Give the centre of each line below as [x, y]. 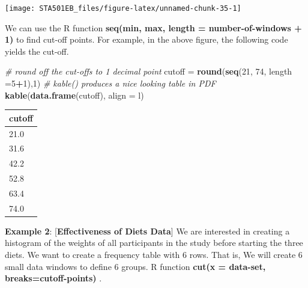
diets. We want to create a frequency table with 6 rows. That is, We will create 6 [154, 255]
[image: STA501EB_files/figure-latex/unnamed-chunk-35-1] [123, 8]
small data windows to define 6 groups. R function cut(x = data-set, [135, 266]
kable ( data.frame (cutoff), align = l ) [74, 95]
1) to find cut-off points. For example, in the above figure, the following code [146, 39]
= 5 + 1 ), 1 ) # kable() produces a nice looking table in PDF [110, 83]
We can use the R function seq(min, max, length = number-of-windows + [153, 27]
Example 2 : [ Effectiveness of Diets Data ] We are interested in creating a [147, 231]
